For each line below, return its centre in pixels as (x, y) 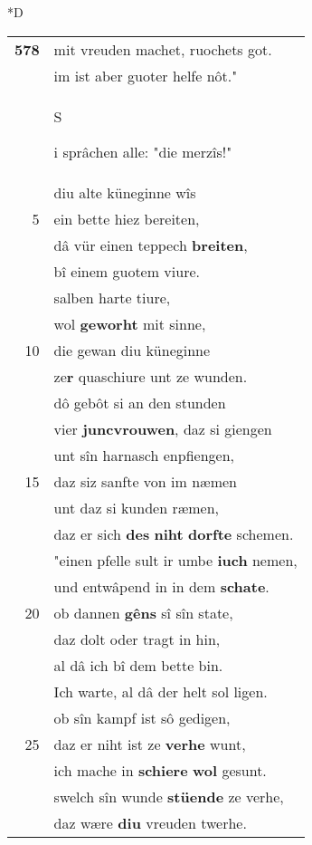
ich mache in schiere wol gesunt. (160, 770)
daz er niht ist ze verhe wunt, (150, 744)
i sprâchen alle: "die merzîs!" (143, 151)
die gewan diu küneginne (132, 350)
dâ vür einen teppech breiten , (151, 245)
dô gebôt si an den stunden (140, 402)
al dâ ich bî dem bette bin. (138, 665)
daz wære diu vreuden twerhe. (150, 822)
